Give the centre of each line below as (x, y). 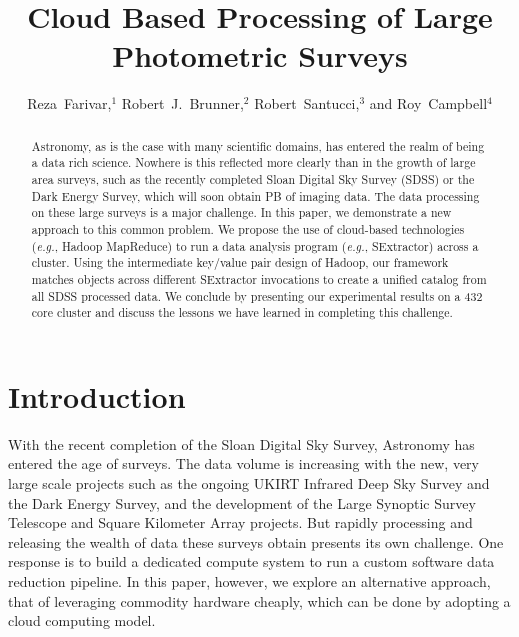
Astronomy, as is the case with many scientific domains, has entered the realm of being (258, 145)
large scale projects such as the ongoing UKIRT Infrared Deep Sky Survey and (249, 483)
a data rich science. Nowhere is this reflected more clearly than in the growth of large (253, 162)
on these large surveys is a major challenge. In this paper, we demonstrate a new (241, 212)
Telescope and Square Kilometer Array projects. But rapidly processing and (240, 522)
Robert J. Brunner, (182, 103)
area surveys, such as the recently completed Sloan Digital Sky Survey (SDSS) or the (253, 179)
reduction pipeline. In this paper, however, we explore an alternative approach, (249, 581)
